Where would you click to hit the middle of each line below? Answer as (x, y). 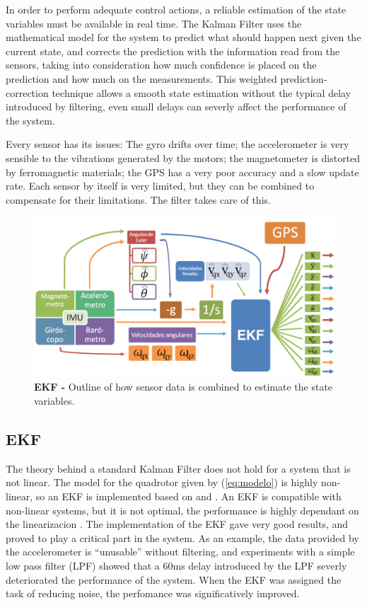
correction (27, 92)
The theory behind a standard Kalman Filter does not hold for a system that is (178, 468)
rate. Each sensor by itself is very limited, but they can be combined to (160, 186)
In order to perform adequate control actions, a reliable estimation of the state (176, 9)
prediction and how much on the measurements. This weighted (141, 78)
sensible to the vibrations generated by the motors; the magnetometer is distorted (183, 157)
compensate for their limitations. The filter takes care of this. (138, 199)
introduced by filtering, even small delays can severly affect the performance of (176, 106)
